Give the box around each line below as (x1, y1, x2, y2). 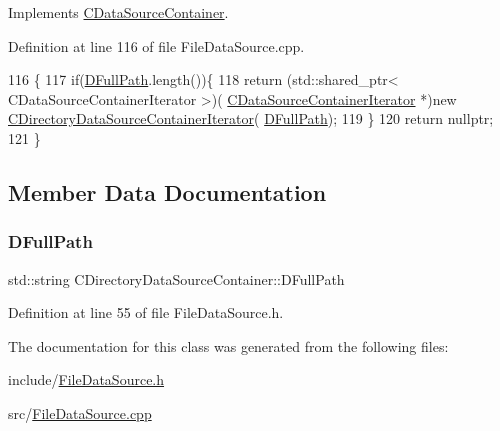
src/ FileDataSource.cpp (8, 402, 152, 423)
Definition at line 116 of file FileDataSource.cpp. (8, 35, 305, 56)
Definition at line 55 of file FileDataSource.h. (8, 302, 284, 323)
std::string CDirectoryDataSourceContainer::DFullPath (8, 268, 345, 289)
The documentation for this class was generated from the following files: (8, 335, 449, 356)
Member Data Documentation (8, 176, 327, 207)
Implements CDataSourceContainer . (8, 2, 229, 22)
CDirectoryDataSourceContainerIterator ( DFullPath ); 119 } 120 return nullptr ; (8, 108, 494, 129)
